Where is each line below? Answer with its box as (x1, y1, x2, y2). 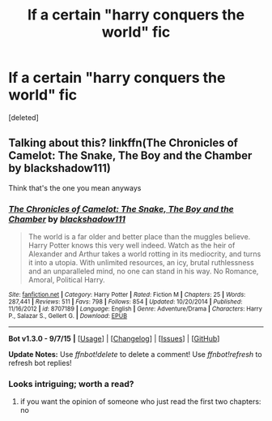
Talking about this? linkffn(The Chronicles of (8, 136, 239, 150)
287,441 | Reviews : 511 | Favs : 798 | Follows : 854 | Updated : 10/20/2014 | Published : (8, 298, 243, 306)
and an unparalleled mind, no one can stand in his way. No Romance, (28, 266, 259, 277)
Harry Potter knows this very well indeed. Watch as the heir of (28, 241, 236, 251)
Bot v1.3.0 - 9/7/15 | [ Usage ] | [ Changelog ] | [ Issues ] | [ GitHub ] (8, 334, 220, 344)
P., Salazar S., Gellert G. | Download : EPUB (8, 312, 128, 320)
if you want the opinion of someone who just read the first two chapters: (19, 397, 261, 406)
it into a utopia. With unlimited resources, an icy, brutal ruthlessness (28, 258, 255, 268)
